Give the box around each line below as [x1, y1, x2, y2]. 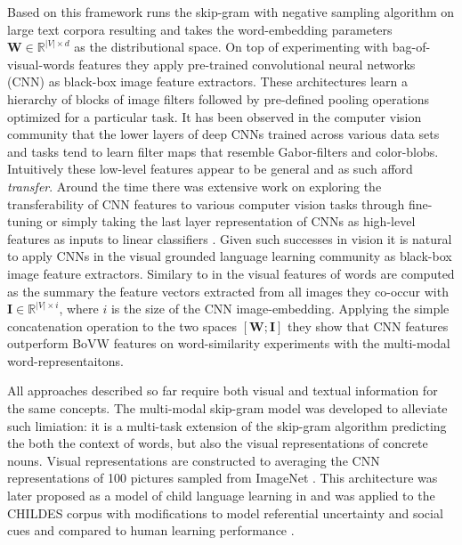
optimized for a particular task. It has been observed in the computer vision [7, 107, 422, 126]
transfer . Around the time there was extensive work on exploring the [7, 176, 382, 195]
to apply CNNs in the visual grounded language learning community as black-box [7, 247, 452, 265]
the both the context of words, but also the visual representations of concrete [7, 434, 428, 452]
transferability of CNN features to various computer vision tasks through [7, 194, 405, 213]
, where [59, 299, 99, 318]
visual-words [7, 54, 75, 73]
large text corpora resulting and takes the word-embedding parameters [7, 20, 393, 38]
